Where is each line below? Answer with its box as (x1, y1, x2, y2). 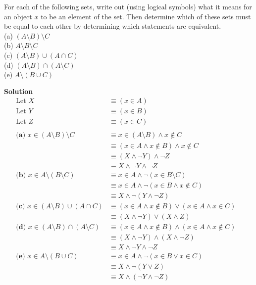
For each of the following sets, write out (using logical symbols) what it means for (4, 1, 252, 11)
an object (4, 11, 32, 21)
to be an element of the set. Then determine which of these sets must (41, 11, 251, 21)
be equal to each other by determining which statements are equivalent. (4, 21, 221, 31)
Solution (4, 86, 33, 96)
